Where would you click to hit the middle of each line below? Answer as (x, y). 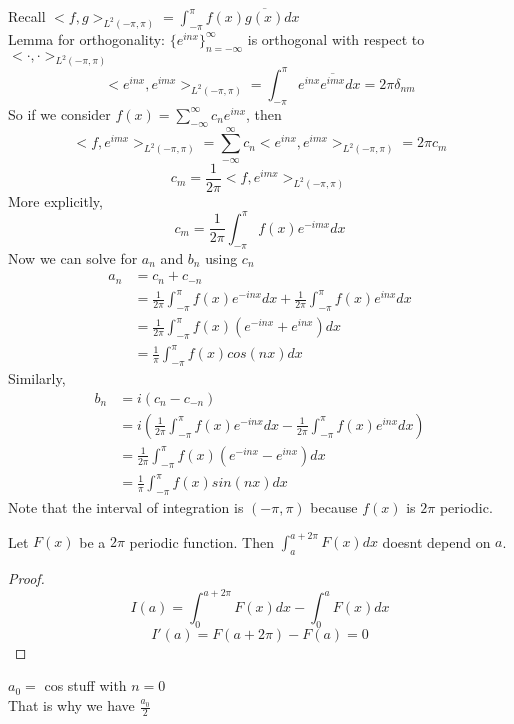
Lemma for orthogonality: (87, 38)
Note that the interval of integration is (126, 507)
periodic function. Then (201, 541)
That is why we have (71, 705)
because (334, 507)
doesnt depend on (436, 541)
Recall (27, 16)
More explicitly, (55, 200)
